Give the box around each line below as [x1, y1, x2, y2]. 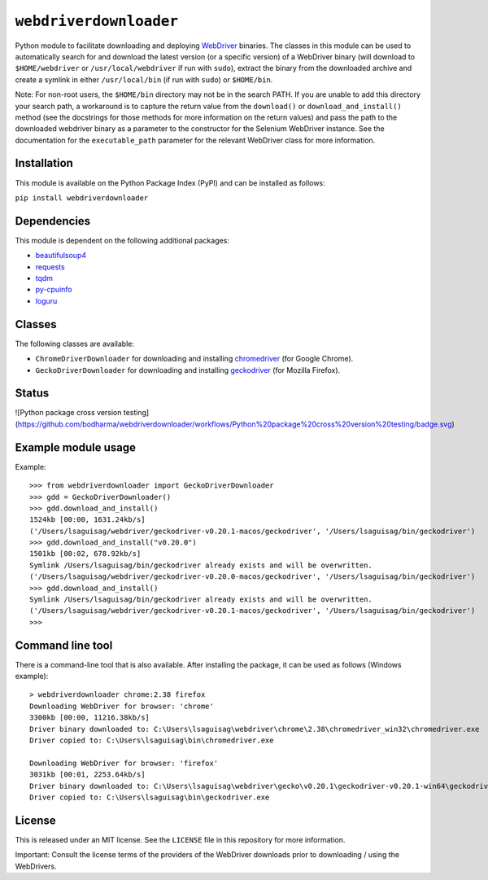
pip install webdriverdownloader [15, 193, 149, 203]
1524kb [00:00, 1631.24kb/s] [29, 515, 146, 524]
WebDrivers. [15, 861, 57, 871]
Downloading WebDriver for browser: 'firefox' [29, 758, 219, 768]
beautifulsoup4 [35, 251, 87, 260]
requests [35, 261, 65, 272]
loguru [35, 296, 58, 305]
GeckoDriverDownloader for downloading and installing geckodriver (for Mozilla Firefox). [35, 365, 341, 374]
